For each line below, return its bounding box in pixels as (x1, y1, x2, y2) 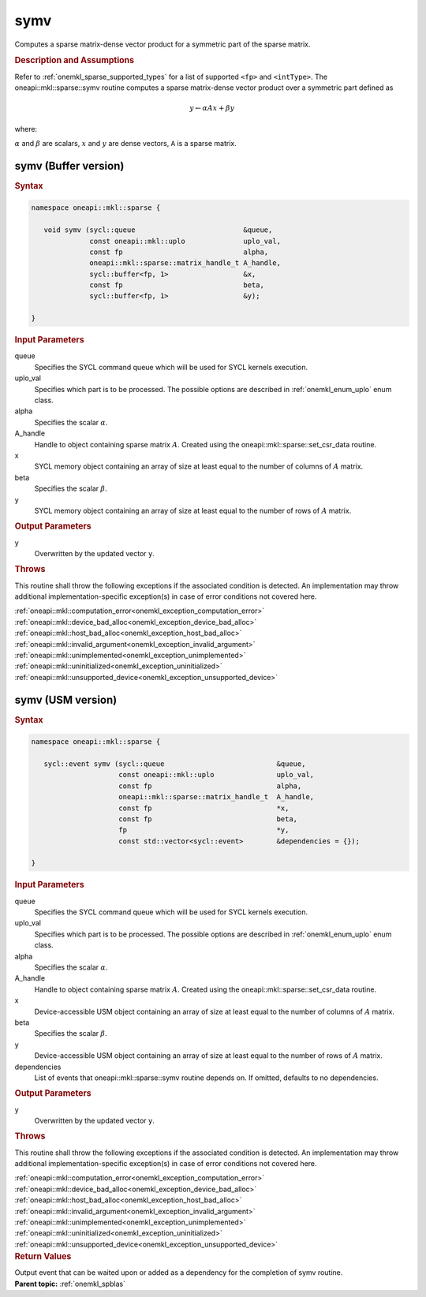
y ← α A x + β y (189, 103, 235, 113)
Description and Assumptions (14, 55, 134, 66)
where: (14, 124, 38, 133)
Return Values (14, 1251, 72, 1262)
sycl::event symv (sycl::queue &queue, (43, 759, 306, 768)
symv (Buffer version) (14, 159, 125, 173)
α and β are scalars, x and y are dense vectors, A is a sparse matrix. (14, 138, 237, 148)
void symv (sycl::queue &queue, (43, 226, 273, 234)
